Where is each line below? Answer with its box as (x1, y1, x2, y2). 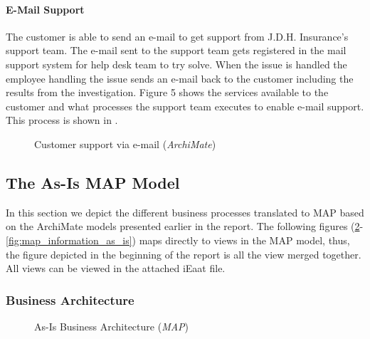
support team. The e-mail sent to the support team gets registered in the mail (6, 43, 347, 58)
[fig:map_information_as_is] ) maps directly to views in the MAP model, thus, (6, 232, 350, 247)
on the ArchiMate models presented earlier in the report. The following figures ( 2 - (6, 219, 364, 234)
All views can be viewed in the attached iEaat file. (6, 261, 226, 276)
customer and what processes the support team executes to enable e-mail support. (6, 98, 364, 113)
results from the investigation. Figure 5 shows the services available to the (6, 85, 329, 100)
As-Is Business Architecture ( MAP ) (34, 318, 189, 333)
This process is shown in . (6, 113, 118, 127)
